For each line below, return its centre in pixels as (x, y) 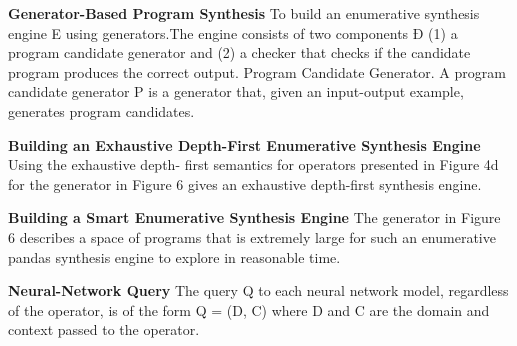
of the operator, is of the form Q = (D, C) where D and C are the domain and (249, 309)
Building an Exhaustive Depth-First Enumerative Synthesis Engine (244, 144)
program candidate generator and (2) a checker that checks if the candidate (239, 52)
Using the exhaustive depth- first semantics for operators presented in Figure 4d (253, 164)
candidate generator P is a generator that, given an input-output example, (236, 91)
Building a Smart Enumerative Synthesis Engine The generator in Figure (254, 217)
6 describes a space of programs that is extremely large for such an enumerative (252, 236)
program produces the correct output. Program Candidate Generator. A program (257, 71)
